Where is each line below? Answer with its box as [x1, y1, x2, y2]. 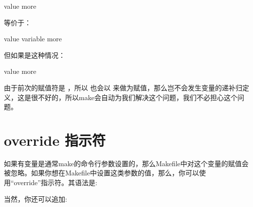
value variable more [4, 34, 62, 44]
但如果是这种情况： [4, 50, 65, 60]
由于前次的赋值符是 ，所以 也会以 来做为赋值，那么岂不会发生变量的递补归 [4, 82, 242, 92]
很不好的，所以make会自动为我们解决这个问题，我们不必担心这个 [31, 92, 237, 102]
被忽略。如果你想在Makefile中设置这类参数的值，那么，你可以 [4, 168, 199, 178]
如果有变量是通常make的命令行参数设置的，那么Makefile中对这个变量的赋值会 [4, 158, 249, 168]
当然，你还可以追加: [4, 193, 67, 204]
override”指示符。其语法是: [14, 177, 97, 188]
